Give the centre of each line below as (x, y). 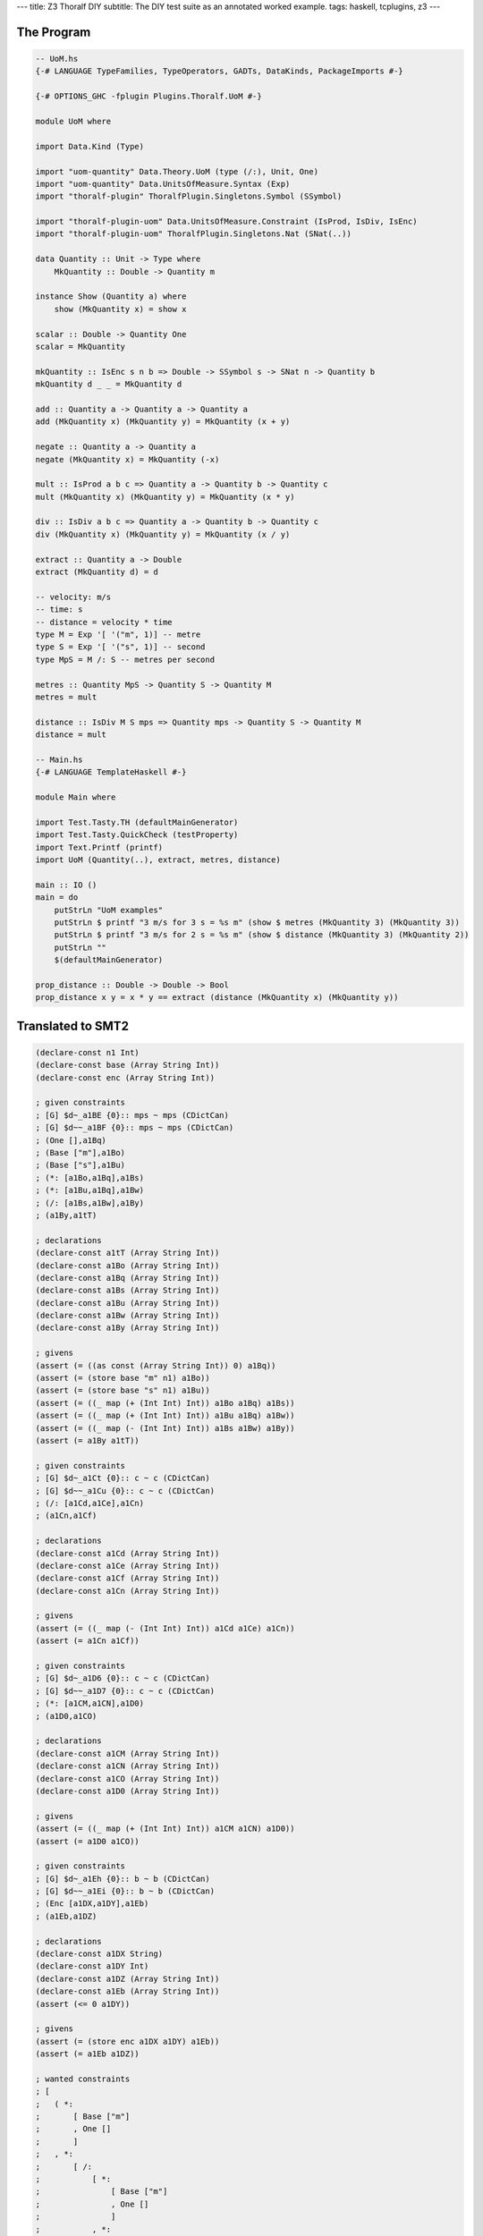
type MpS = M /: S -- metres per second (125, 659)
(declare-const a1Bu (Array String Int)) (127, 1303)
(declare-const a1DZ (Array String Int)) (127, 1978)
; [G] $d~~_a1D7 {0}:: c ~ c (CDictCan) (125, 1691)
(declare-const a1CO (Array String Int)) (127, 1779)
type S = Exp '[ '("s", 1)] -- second (120, 647)
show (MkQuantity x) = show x (120, 309)
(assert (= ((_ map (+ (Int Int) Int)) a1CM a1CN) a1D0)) (165, 1829)
